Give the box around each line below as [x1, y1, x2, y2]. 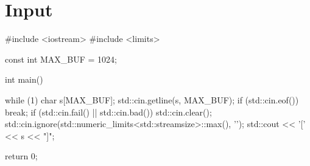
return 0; [5, 150, 38, 162]
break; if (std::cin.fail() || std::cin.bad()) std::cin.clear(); [5, 105, 212, 118]
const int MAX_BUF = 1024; [5, 52, 118, 65]
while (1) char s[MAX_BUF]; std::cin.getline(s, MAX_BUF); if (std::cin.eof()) [5, 93, 299, 106]
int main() [5, 73, 43, 86]
